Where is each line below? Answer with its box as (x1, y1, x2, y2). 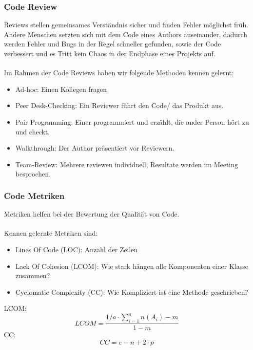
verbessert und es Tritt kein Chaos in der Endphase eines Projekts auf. (4, 48, 215, 58)
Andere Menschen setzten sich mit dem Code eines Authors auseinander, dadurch (4, 29, 248, 39)
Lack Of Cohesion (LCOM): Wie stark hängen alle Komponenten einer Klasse (15, 261, 248, 271)
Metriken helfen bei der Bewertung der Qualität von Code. (4, 209, 179, 219)
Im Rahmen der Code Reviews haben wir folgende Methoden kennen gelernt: (4, 67, 234, 78)
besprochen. (15, 169, 51, 179)
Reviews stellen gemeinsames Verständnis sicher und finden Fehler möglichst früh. (4, 20, 249, 30)
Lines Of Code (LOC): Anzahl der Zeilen (15, 244, 138, 254)
